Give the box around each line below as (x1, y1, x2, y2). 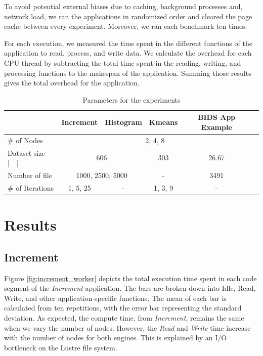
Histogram (105, 117, 142, 127)
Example (201, 121, 232, 132)
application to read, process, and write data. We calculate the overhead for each (4, 48, 252, 58)
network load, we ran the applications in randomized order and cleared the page (4, 11, 252, 21)
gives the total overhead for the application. (4, 77, 140, 88)
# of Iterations (8, 182, 54, 193)
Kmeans (149, 117, 178, 127)
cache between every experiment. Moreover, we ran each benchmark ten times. (4, 21, 247, 31)
